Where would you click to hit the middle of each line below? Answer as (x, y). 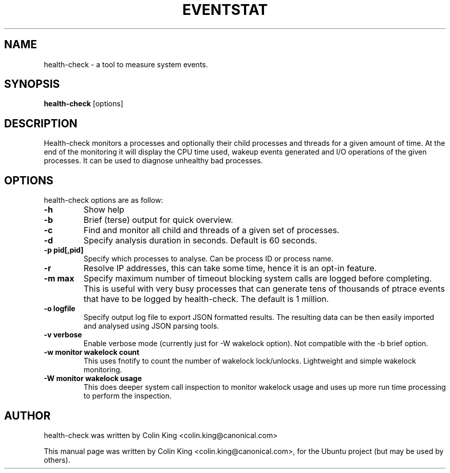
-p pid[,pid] (64, 250)
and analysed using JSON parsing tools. (151, 326)
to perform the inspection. (128, 396)
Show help (104, 210)
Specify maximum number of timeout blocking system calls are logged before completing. (258, 279)
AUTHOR (27, 415)
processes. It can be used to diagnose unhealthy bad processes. (153, 161)
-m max (59, 279)
